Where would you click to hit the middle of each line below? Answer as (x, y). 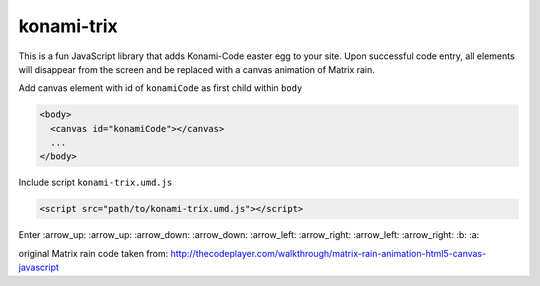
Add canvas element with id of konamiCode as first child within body (160, 88)
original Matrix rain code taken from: (93, 253)
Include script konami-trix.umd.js (95, 182)
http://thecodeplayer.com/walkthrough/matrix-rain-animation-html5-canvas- (328, 253)
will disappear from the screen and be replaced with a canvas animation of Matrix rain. (196, 69)
